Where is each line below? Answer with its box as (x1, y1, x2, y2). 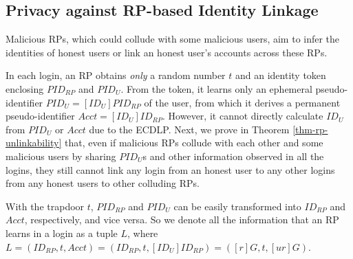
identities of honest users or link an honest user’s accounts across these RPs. (6, 45, 328, 59)
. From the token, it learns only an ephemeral (120, 81, 312, 95)
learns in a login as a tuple (6, 225, 118, 240)
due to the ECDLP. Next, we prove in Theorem (89, 122, 290, 136)
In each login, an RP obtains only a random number (6, 68, 226, 82)
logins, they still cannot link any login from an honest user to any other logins (6, 162, 335, 177)
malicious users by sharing (6, 148, 116, 163)
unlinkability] (6, 135, 62, 150)
